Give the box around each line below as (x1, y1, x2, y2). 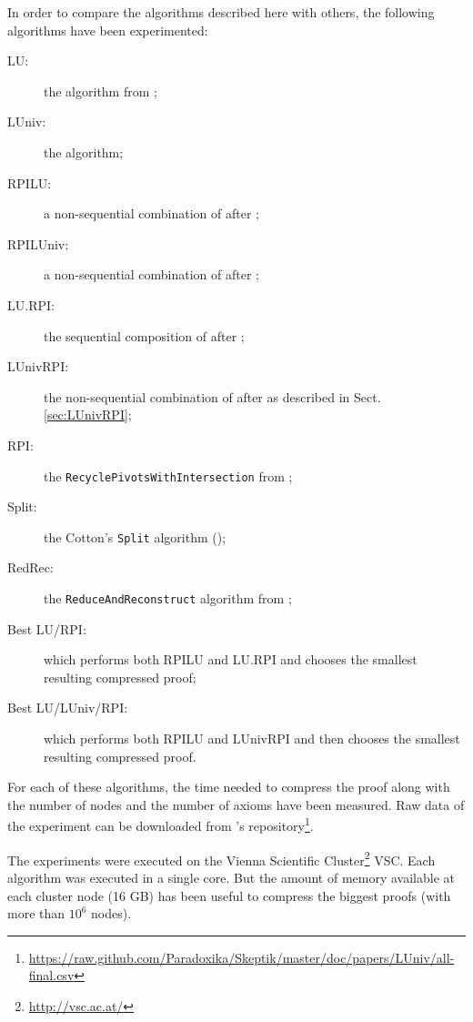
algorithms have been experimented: (7, 20, 208, 39)
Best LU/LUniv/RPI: (7, 698, 128, 717)
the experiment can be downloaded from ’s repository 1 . (7, 814, 314, 835)
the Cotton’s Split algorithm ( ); (44, 527, 226, 546)
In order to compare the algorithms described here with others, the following (7, 3, 435, 21)
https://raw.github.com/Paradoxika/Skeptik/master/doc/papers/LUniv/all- (28, 947, 455, 966)
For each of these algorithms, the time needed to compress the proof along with (7, 777, 450, 796)
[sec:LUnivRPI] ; (44, 405, 132, 424)
